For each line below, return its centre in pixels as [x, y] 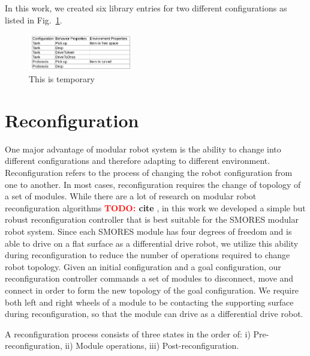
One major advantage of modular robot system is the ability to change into [143, 149]
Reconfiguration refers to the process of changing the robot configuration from [149, 172]
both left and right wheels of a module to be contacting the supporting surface [149, 302]
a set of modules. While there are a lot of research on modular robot [131, 196]
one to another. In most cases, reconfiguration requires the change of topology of [153, 184]
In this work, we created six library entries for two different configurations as [146, 8]
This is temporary [62, 79]
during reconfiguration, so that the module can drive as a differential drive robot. [154, 314]
